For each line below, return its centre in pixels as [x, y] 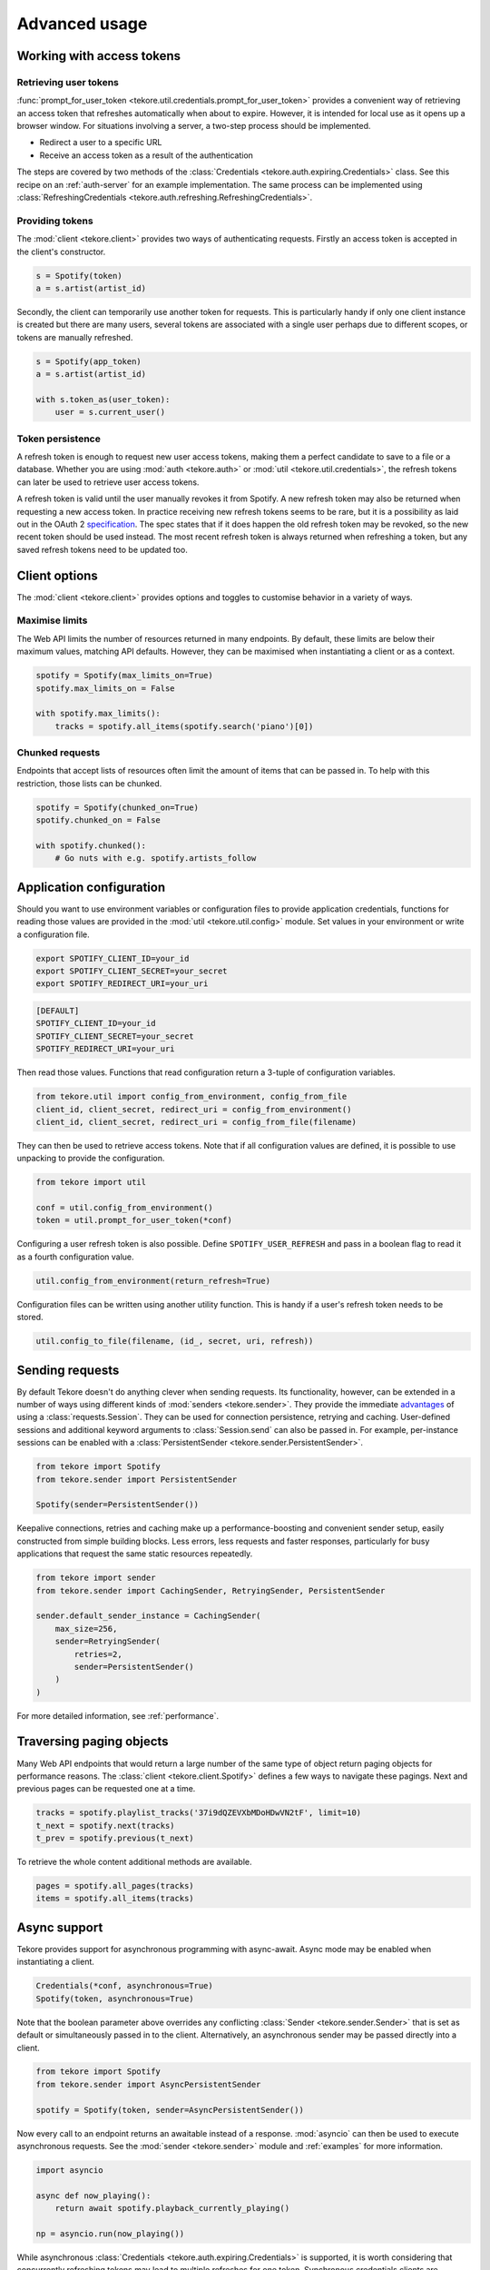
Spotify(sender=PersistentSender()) [118, 1505]
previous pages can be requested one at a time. [106, 1789]
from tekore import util [91, 1182]
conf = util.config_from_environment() [124, 1208]
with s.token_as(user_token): [103, 399]
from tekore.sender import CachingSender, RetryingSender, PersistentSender [211, 1590]
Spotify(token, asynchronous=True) [115, 1999]
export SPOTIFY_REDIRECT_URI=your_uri [122, 984]
